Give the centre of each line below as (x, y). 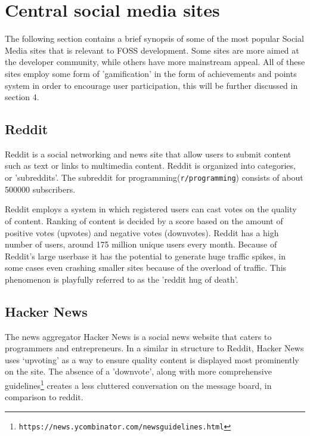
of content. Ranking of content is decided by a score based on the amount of (144, 220)
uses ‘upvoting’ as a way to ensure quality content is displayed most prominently (152, 359)
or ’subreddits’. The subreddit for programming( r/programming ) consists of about (154, 177)
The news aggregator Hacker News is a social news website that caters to (138, 336)
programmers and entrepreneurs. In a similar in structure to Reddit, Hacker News (154, 348)
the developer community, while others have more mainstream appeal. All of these (155, 62)
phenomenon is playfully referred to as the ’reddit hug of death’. (122, 279)
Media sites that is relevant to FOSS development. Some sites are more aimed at (152, 50)
